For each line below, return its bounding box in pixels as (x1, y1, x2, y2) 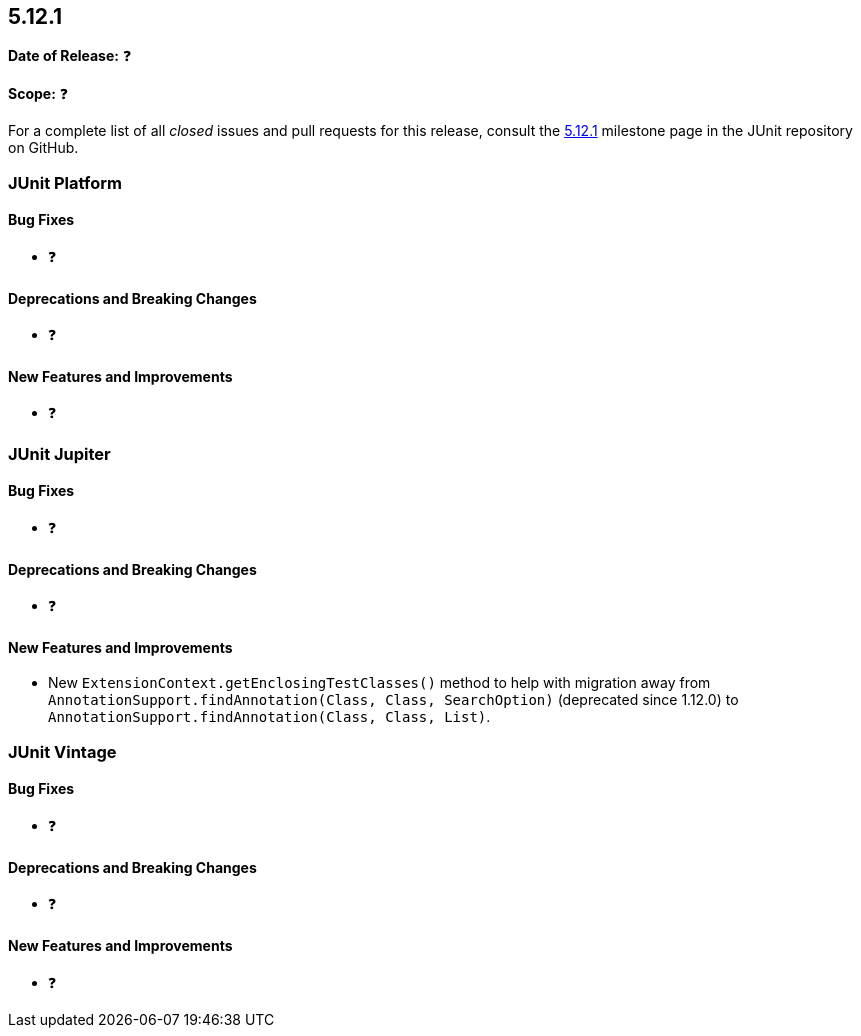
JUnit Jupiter (8, 443, 111, 464)
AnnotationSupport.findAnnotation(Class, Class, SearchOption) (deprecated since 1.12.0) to (48, 691, 739, 709)
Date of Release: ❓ (8, 47, 132, 65)
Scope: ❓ (8, 85, 69, 103)
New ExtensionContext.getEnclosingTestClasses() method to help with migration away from (48, 674, 711, 692)
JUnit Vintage (8, 741, 117, 762)
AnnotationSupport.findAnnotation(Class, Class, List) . (48, 708, 491, 726)
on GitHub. (8, 139, 79, 157)
